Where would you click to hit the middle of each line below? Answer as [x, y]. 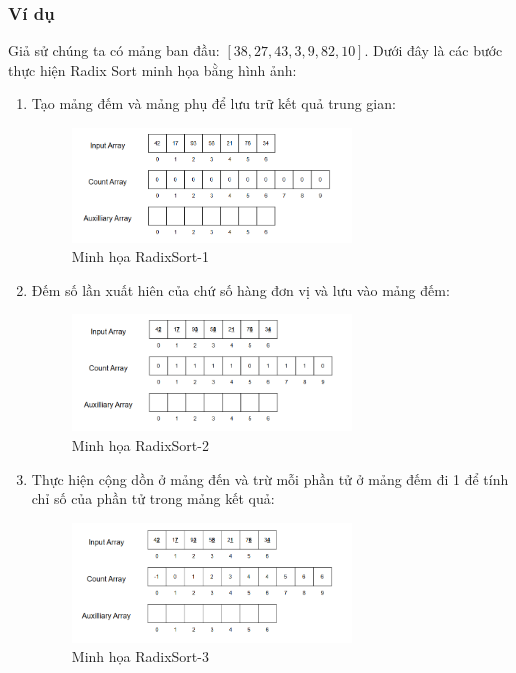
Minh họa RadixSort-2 [140, 444]
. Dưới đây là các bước [433, 50]
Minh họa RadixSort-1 [140, 256]
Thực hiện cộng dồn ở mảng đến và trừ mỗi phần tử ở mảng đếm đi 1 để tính [270, 478]
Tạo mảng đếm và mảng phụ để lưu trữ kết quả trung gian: [213, 103]
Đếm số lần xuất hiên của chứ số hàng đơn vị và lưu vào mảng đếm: [240, 289]
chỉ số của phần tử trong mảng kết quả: [153, 498]
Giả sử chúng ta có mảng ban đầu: [114, 50]
